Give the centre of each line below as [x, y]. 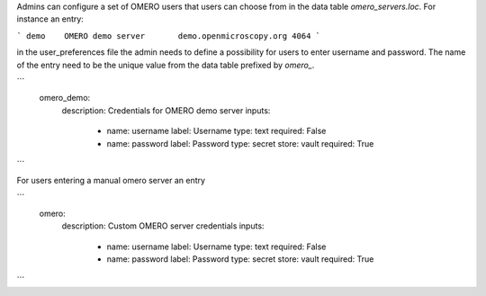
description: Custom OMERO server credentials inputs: [163, 226]
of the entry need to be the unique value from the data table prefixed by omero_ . [166, 65]
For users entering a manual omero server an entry [111, 181]
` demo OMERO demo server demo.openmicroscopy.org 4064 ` [169, 36]
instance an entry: [50, 19]
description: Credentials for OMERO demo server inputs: [166, 110]
